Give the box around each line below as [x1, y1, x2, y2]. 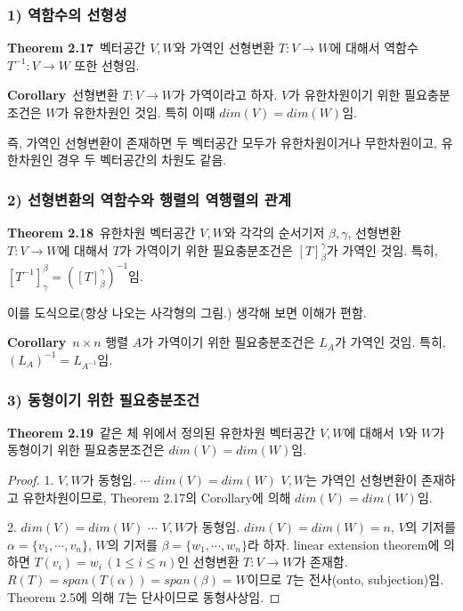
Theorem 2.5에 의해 [7, 587, 115, 606]
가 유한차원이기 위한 [288, 85, 401, 104]
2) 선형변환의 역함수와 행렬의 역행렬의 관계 [7, 188, 291, 210]
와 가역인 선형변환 [174, 38, 275, 57]
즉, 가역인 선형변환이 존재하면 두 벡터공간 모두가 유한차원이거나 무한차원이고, [7, 133, 437, 151]
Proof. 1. [7, 470, 54, 489]
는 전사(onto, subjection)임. [293, 570, 444, 588]
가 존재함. [294, 552, 348, 571]
